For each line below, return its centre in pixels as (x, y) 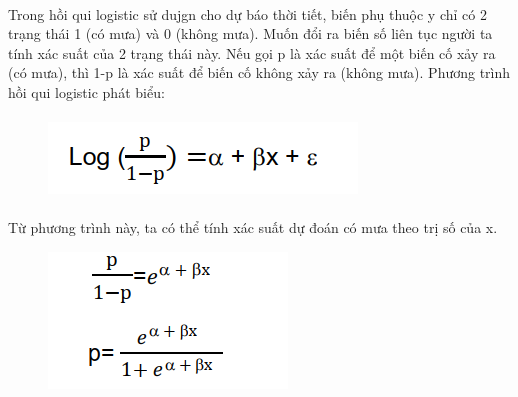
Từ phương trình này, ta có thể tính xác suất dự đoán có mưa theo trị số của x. (253, 227)
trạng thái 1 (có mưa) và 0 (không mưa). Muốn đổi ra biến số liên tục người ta (250, 33)
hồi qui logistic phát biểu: (86, 91)
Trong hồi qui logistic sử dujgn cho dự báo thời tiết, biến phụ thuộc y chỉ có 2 (247, 13)
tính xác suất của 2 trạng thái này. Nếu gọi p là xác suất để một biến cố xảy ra (252, 52)
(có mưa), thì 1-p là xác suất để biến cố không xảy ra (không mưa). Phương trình (259, 72)
